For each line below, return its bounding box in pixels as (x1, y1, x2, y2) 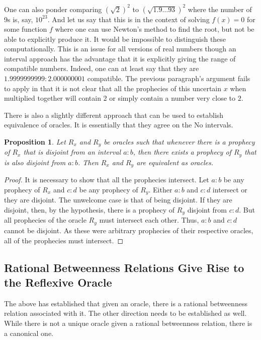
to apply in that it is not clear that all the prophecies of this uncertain (4, 83, 222, 93)
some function (4, 24, 47, 34)
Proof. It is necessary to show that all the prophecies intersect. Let (4, 174, 209, 185)
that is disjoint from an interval (23, 147, 121, 157)
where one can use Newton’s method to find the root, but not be (55, 24, 254, 34)
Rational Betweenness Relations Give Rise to (4, 259, 244, 275)
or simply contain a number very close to (109, 93, 235, 103)
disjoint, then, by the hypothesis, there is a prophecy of (4, 205, 175, 215)
